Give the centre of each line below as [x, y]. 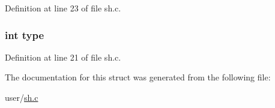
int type [25, 34]
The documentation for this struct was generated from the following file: [138, 77]
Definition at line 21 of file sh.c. [63, 57]
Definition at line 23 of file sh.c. [63, 8]
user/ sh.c [22, 97]
